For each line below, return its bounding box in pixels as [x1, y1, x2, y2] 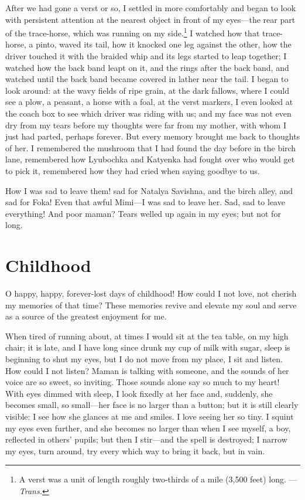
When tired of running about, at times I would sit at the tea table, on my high [5, 329, 289, 342]
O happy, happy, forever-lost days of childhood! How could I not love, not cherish [5, 287, 297, 300]
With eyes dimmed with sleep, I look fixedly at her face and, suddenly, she [5, 387, 273, 399]
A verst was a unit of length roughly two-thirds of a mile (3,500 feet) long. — [19, 473, 297, 485]
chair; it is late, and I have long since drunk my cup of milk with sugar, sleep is [5, 341, 290, 353]
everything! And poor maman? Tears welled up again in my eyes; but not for [5, 207, 281, 219]
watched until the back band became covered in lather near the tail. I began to [5, 73, 289, 85]
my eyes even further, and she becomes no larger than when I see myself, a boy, [5, 421, 291, 434]
